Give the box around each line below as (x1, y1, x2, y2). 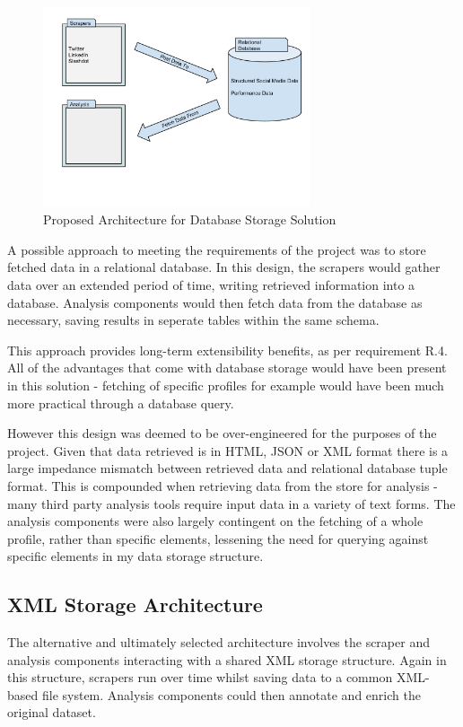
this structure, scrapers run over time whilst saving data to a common (7, 668, 393, 687)
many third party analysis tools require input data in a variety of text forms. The (7, 494, 456, 512)
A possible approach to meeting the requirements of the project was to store (7, 240, 426, 258)
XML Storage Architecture (7, 591, 263, 618)
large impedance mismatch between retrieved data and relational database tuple (7, 459, 448, 477)
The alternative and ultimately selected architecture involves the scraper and (7, 633, 430, 652)
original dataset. (7, 703, 96, 722)
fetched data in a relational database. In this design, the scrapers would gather (7, 258, 441, 276)
